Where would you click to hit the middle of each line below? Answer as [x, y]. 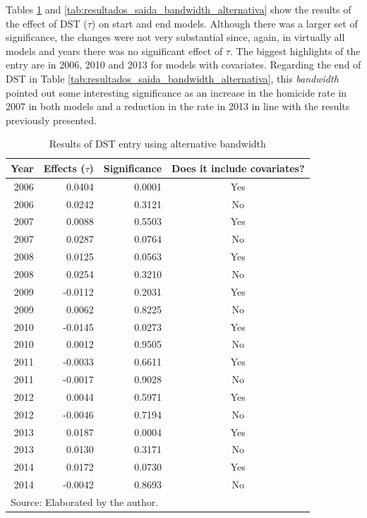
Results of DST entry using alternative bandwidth [157, 144]
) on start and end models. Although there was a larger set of [224, 23]
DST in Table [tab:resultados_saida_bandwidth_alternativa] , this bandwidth [172, 78]
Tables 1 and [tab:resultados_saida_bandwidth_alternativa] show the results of [179, 9]
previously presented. [51, 120]
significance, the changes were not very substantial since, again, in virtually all [175, 37]
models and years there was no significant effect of [114, 50]
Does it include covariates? [238, 168]
